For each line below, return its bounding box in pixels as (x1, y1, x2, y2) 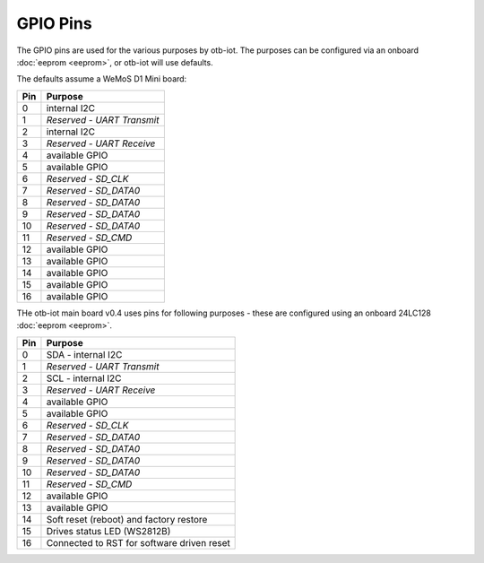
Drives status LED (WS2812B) (46, 524, 171, 537)
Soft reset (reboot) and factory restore (46, 513, 208, 525)
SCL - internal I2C (46, 372, 122, 385)
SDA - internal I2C (46, 348, 123, 360)
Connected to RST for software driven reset (46, 536, 230, 549)
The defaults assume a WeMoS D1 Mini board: (16, 74, 187, 84)
